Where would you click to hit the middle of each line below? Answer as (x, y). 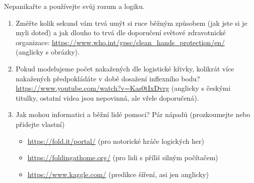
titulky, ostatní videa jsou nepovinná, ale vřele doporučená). (107, 97)
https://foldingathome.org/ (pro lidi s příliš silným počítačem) (123, 157)
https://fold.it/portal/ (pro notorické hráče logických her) (116, 141)
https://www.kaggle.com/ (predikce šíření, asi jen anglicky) (118, 174)
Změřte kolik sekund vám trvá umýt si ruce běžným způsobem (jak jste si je (131, 23)
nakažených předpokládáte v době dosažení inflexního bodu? (108, 78)
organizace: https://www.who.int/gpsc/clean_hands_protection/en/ (120, 42)
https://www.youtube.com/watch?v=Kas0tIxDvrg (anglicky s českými (123, 88)
